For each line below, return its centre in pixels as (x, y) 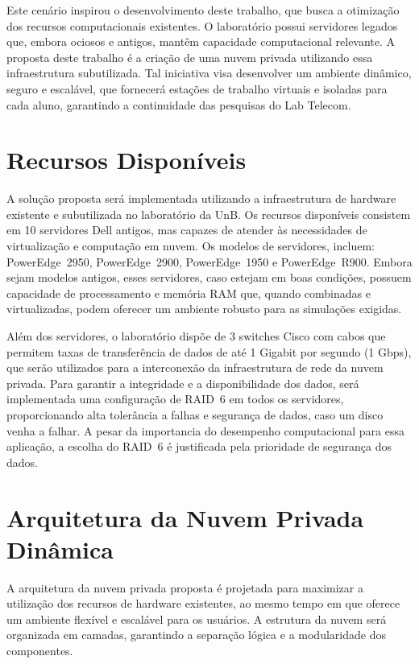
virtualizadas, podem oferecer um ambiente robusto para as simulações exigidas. (204, 309)
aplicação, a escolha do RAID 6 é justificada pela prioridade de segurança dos (199, 446)
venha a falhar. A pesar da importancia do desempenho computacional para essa (205, 430)
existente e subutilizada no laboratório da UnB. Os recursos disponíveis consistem (209, 214)
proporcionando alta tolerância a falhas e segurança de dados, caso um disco (195, 414)
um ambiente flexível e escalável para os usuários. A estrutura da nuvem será (197, 619)
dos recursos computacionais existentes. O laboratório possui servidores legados (202, 25)
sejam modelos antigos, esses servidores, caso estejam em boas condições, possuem (209, 277)
